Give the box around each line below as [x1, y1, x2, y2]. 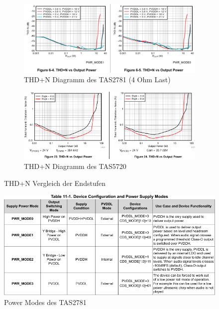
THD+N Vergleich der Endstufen [4, 177, 106, 188]
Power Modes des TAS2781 [4, 297, 87, 307]
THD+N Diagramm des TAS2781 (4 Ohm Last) [24, 74, 171, 85]
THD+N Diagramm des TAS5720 [24, 160, 126, 171]
